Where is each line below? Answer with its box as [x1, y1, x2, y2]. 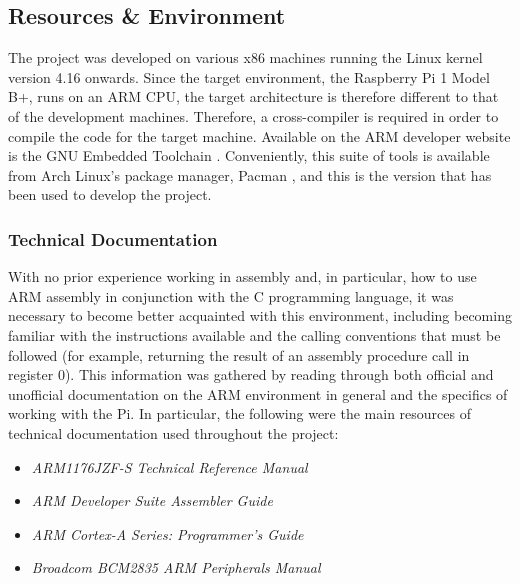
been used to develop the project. [8, 184, 212, 205]
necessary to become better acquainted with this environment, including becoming [8, 305, 512, 326]
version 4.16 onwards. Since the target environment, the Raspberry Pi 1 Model [8, 66, 490, 87]
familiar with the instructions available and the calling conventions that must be [8, 324, 501, 345]
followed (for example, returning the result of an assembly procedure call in [8, 344, 470, 365]
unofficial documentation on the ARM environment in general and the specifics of [8, 383, 508, 404]
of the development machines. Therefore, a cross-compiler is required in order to [8, 105, 499, 126]
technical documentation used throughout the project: [8, 422, 339, 443]
